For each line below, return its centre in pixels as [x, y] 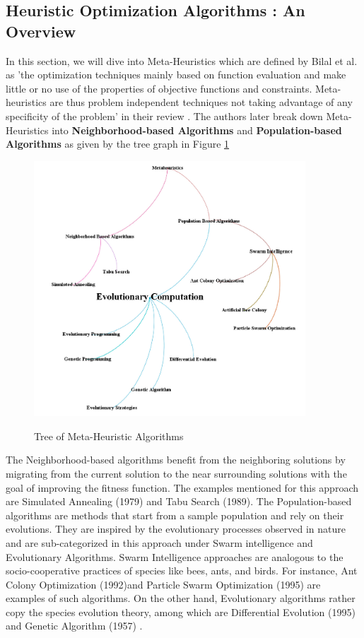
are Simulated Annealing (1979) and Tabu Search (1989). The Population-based [179, 501]
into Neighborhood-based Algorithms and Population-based [197, 130]
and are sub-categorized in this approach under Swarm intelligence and [159, 542]
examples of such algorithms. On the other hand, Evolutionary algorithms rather [181, 598]
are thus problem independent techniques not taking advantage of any [201, 102]
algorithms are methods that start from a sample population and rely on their [175, 515]
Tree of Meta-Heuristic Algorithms [109, 436]
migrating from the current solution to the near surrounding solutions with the [176, 473]
